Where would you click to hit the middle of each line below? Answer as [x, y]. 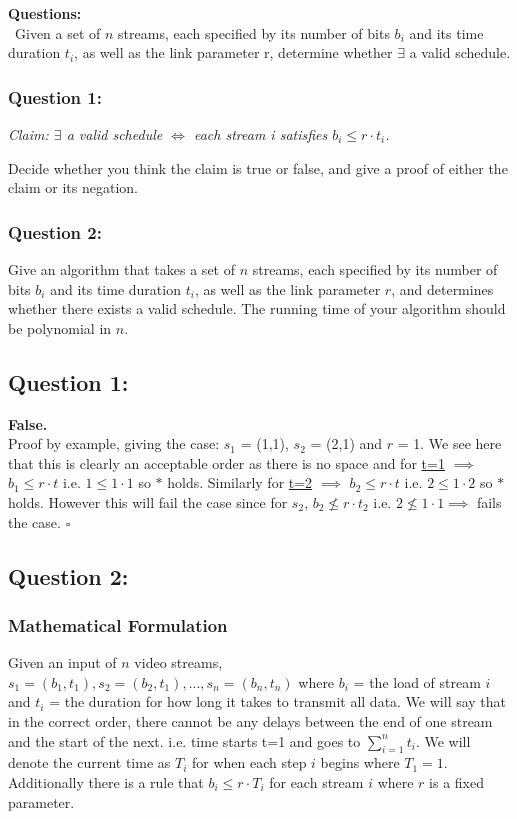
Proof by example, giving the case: [114, 443]
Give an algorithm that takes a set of [121, 269]
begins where [360, 762]
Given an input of [62, 662]
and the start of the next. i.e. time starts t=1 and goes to [184, 740]
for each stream [316, 781]
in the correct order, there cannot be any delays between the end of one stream [250, 720]
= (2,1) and [346, 443]
